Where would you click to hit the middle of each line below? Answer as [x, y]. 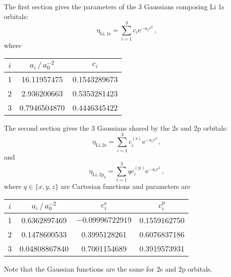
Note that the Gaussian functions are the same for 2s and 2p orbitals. [108, 268]
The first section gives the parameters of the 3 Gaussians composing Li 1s [114, 6]
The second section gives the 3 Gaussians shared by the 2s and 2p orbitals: [116, 127]
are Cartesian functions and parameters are [126, 186]
